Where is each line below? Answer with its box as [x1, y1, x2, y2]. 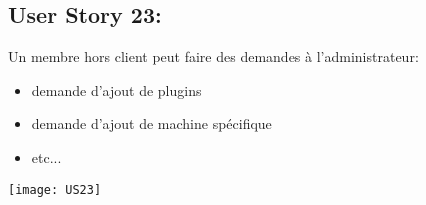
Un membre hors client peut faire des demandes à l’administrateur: [8, 46, 419, 67]
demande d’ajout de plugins [31, 79, 202, 100]
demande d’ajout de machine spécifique [31, 113, 272, 134]
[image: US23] [8, 182, 102, 197]
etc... [31, 146, 62, 167]
